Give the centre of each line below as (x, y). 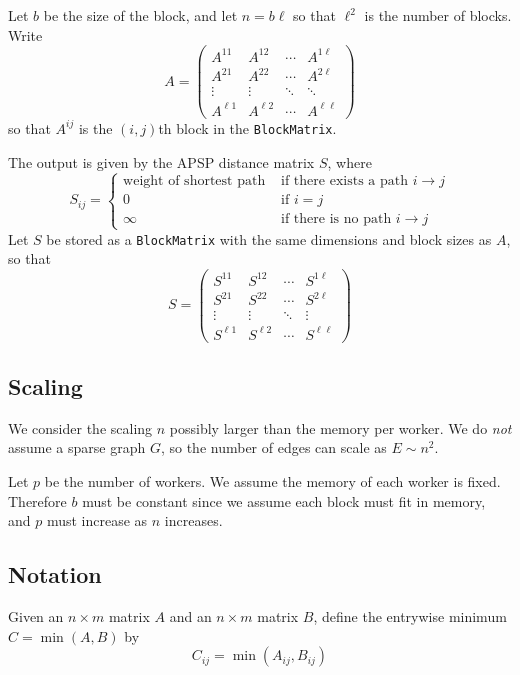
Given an (36, 616)
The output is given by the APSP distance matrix (161, 161)
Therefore (37, 500)
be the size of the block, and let (140, 15)
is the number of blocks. (438, 15)
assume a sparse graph (77, 447)
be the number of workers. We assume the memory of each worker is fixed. (272, 481)
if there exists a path (344, 181)
